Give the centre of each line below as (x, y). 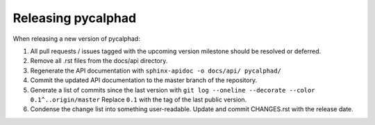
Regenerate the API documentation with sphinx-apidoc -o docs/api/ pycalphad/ (156, 70)
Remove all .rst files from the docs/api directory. (99, 61)
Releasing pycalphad (75, 18)
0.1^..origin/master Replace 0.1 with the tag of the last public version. (139, 99)
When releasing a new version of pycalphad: (76, 39)
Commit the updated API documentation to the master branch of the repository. (144, 80)
